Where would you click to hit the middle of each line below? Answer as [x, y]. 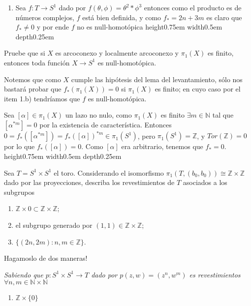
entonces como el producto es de [193, 7]
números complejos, [45, 17]
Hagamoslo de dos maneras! [46, 258]
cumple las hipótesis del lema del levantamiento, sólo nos [157, 79]
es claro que [224, 17]
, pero [146, 136]
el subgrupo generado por [54, 225]
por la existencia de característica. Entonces [106, 124]
